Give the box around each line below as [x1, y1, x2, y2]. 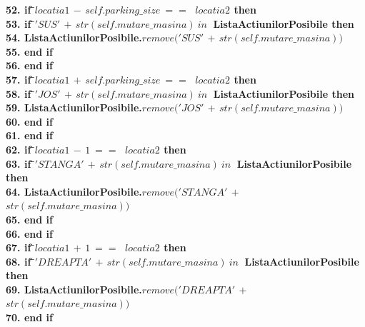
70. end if [6, 310, 53, 325]
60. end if [6, 114, 53, 129]
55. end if [6, 44, 53, 59]
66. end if [6, 226, 53, 241]
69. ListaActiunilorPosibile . [6, 281, 142, 296]
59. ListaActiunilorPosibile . [6, 100, 142, 115]
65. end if [6, 211, 53, 226]
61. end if [6, 128, 53, 143]
